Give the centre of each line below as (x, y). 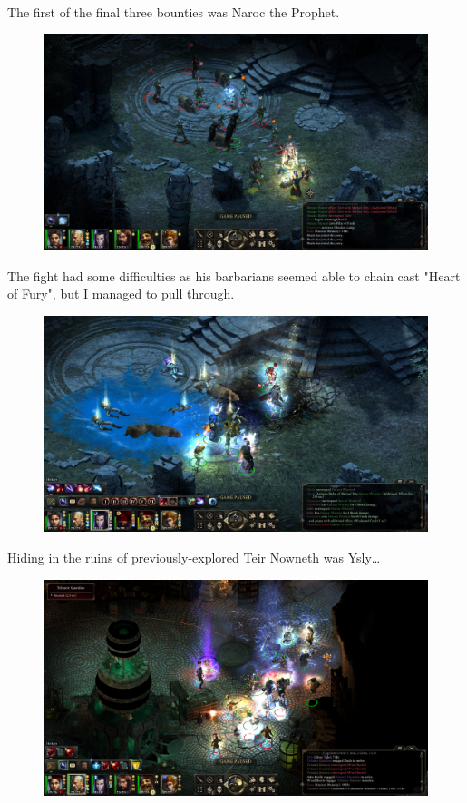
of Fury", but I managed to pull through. (121, 294)
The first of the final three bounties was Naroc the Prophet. (174, 12)
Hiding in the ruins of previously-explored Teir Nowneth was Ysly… (194, 557)
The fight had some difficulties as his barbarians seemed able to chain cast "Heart (234, 275)
